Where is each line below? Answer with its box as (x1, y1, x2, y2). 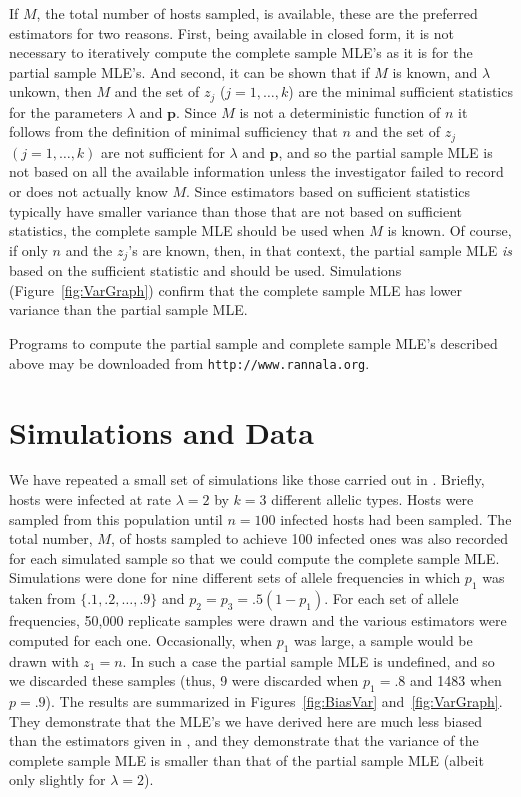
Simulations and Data (9, 411, 314, 452)
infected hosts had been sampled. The (280, 508, 512, 529)
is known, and (392, 61, 478, 82)
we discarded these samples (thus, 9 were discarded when (9, 670, 359, 691)
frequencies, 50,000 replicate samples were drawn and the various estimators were (9, 610, 507, 631)
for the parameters (9, 101, 123, 122)
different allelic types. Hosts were (271, 489, 474, 510)
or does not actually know (9, 181, 168, 202)
